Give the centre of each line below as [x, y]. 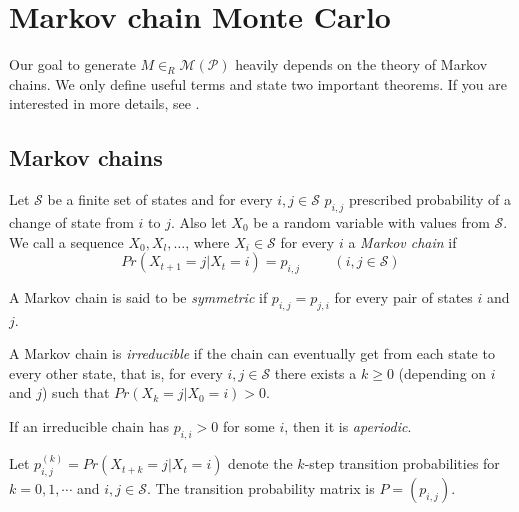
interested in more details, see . [104, 103]
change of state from [71, 221]
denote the [260, 463]
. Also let [199, 221]
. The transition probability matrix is [260, 488]
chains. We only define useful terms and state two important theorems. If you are [258, 83]
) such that [76, 392]
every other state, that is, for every [116, 372]
